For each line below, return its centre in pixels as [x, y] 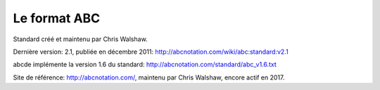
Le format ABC [57, 18]
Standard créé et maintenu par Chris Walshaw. [80, 39]
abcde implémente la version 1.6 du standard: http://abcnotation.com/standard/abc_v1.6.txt [145, 65]
